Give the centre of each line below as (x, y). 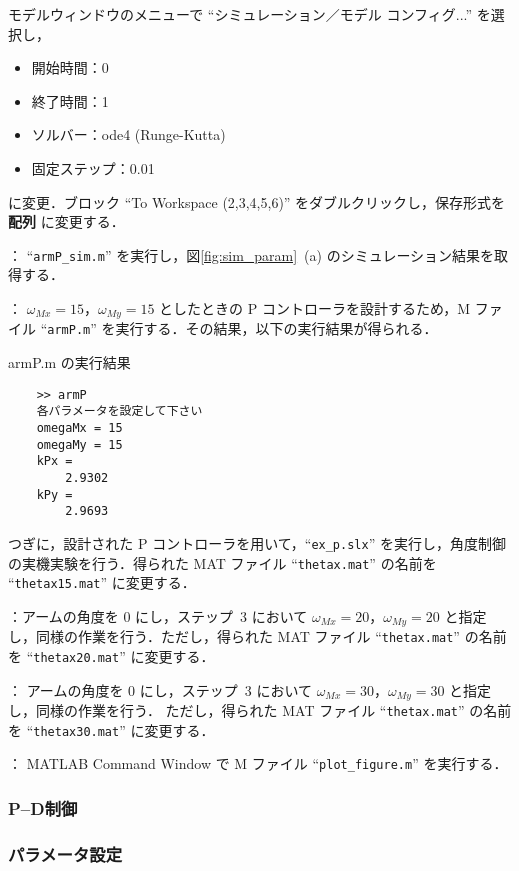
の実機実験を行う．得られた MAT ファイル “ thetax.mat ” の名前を (222, 562)
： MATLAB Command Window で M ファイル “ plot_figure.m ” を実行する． (258, 763)
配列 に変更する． (66, 221)
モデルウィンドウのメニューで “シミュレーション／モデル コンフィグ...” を (249, 14)
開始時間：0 (70, 67)
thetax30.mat (76, 731)
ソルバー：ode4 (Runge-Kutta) (128, 134)
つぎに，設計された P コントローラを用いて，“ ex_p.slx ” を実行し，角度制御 (257, 542)
